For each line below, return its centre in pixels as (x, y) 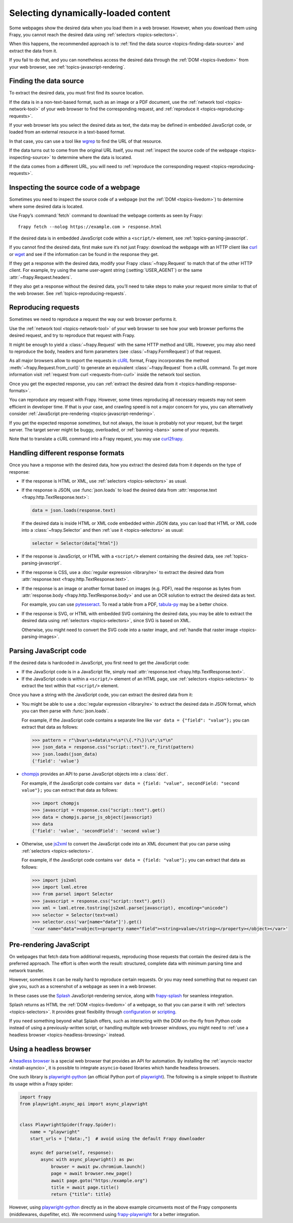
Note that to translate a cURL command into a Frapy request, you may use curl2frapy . (96, 439)
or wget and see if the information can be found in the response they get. (84, 254)
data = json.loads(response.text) (74, 510)
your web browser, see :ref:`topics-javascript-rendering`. (67, 67)
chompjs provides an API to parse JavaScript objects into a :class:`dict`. (95, 774)
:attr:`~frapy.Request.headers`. (41, 277)
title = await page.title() (85, 1187)
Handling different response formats (67, 453)
